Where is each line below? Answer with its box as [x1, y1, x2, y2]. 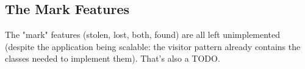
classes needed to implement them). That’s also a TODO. [5, 52, 220, 65]
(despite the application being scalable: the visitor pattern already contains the [5, 40, 301, 53]
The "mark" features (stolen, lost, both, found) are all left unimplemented [5, 28, 281, 41]
